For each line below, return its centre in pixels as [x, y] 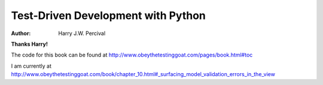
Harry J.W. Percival [82, 33]
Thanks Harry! [29, 44]
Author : [21, 33]
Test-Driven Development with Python [109, 15]
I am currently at [31, 66]
